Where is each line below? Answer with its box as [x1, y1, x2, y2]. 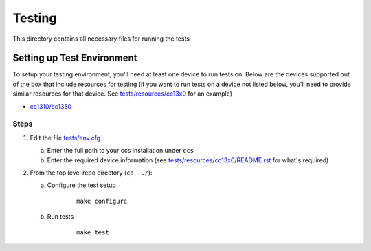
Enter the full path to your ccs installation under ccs [47, 146, 194, 155]
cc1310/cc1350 [30, 102, 72, 110]
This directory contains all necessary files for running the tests [12, 34, 190, 43]
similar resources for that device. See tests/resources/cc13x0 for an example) [12, 89, 233, 98]
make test [76, 228, 109, 237]
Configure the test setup [47, 181, 116, 189]
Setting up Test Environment [12, 52, 137, 64]
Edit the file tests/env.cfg [30, 133, 101, 142]
